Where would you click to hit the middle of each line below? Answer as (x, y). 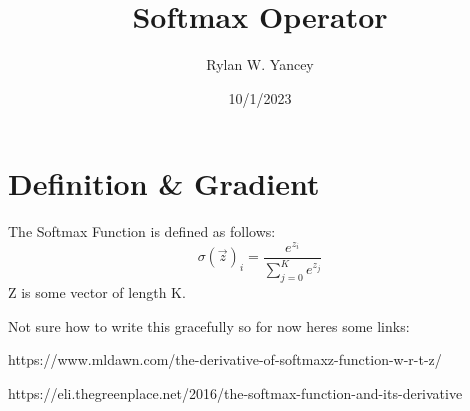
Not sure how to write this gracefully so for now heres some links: (209, 325)
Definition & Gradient (164, 183)
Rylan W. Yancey (260, 64)
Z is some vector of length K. (97, 292)
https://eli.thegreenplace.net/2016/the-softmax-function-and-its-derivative (235, 392)
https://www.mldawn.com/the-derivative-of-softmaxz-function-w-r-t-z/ (225, 359)
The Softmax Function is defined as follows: (142, 231)
